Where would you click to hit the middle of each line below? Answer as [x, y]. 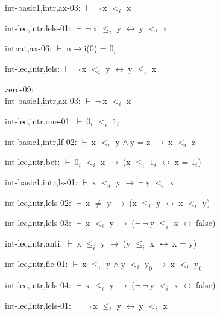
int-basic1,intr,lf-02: [41, 141]
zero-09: [19, 89]
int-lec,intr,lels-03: [38, 223]
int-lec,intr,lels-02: [38, 202]
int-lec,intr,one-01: [39, 121]
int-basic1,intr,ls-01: [41, 182]
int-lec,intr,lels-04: [38, 284]
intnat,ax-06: [28, 48]
